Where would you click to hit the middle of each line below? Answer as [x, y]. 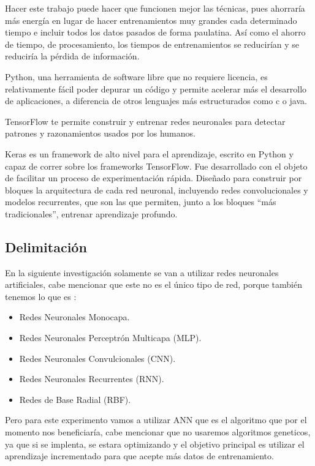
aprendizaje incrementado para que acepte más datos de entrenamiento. [139, 456]
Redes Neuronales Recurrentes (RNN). [92, 379]
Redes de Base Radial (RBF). [75, 399]
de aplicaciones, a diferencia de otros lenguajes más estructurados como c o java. [156, 101]
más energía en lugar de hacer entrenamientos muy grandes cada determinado [151, 20]
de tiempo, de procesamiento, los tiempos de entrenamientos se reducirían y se [152, 44]
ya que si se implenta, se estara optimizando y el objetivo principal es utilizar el [155, 444]
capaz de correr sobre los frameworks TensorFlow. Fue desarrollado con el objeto [156, 166]
